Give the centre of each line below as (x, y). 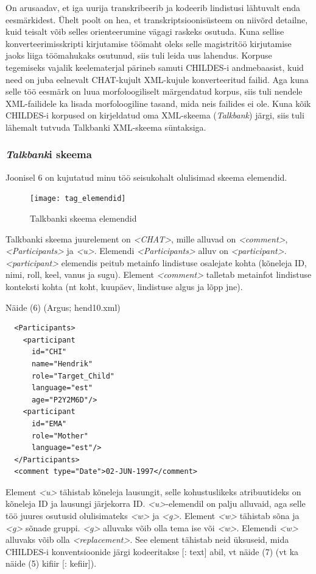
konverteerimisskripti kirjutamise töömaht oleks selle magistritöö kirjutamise (149, 43)
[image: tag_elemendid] (78, 199)
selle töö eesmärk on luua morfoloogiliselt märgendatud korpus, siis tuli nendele (154, 91)
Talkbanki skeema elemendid (83, 218)
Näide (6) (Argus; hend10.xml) (63, 307)
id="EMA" (49, 423)
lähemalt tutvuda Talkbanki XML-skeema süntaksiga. (106, 127)
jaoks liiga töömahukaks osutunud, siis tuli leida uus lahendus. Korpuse (139, 55)
